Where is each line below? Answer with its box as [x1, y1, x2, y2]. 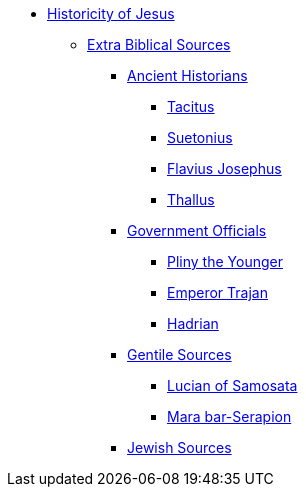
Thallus [167, 191, 215, 208]
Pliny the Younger [167, 253, 283, 270]
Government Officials [127, 222, 267, 239]
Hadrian [167, 315, 219, 332]
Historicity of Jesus [47, 5, 175, 22]
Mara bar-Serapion [167, 408, 292, 425]
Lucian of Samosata [167, 377, 298, 394]
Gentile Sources [127, 346, 232, 363]
